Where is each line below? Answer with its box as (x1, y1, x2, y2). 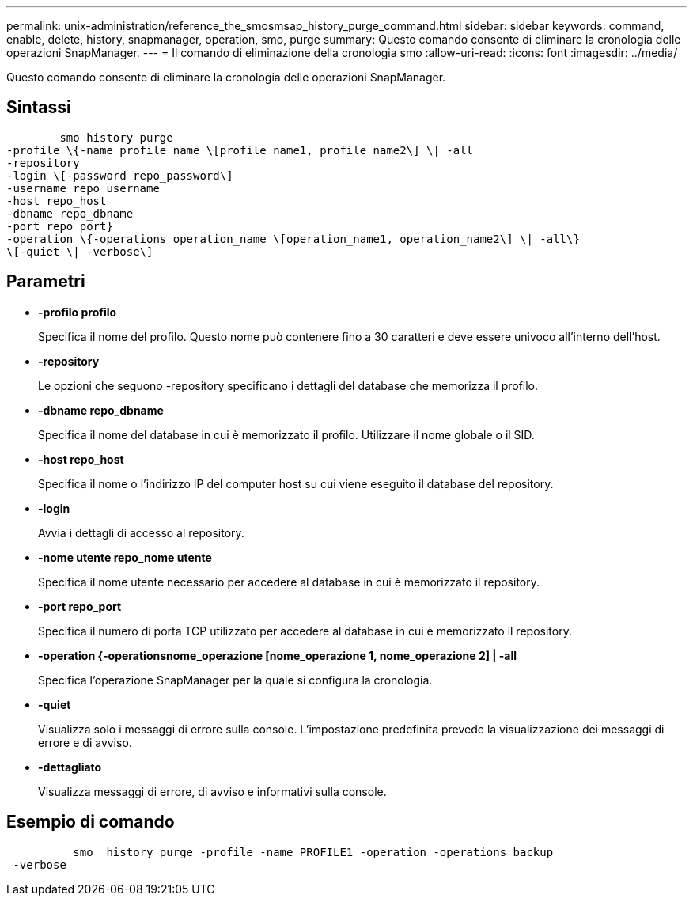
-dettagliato (38, 760, 102, 774)
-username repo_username (6, 181, 160, 195)
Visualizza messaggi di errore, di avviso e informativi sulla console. (38, 784, 387, 798)
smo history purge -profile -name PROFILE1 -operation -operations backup (73, 845, 554, 858)
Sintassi (6, 97, 71, 118)
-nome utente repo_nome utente (38, 550, 212, 564)
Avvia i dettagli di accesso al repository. (38, 525, 244, 540)
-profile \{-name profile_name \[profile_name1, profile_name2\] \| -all (6, 143, 474, 157)
